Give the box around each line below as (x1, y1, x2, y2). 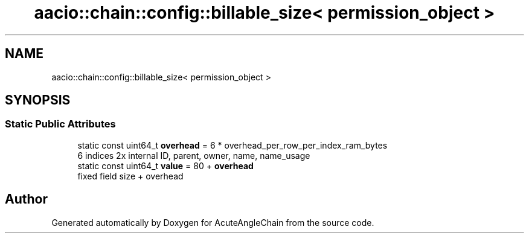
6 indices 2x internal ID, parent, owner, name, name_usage (77, 150, 310, 161)
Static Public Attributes (5, 118, 116, 130)
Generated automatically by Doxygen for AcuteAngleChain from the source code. (51, 217, 374, 228)
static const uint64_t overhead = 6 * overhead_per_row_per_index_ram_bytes (77, 140, 388, 150)
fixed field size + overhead (77, 170, 184, 181)
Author (5, 191, 48, 207)
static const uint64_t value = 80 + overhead (77, 160, 254, 171)
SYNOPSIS (5, 92, 71, 108)
